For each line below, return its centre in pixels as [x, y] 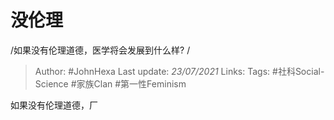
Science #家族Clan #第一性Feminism [110, 83]
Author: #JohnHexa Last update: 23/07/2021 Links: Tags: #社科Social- [179, 71]
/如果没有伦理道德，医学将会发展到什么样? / [100, 50]
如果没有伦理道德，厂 [54, 105]
